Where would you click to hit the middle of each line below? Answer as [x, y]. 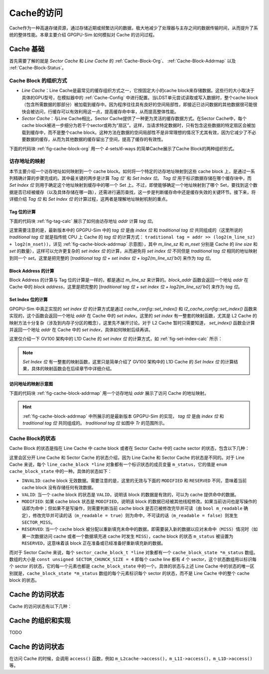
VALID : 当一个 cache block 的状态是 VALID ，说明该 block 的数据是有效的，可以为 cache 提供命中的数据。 [130, 494]
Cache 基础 [27, 49]
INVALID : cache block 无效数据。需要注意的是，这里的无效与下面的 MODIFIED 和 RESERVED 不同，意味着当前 [134, 480]
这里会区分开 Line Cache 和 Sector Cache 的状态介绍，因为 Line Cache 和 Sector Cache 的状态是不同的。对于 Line [127, 457]
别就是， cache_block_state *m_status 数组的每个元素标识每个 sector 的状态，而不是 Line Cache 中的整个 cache [130, 573]
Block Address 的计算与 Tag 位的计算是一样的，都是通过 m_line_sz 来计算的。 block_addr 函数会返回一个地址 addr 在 [129, 280]
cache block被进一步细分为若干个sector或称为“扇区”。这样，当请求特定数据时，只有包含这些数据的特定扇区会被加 [139, 125]
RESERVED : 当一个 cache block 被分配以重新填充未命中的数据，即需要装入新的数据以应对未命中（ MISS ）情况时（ [137, 529]
